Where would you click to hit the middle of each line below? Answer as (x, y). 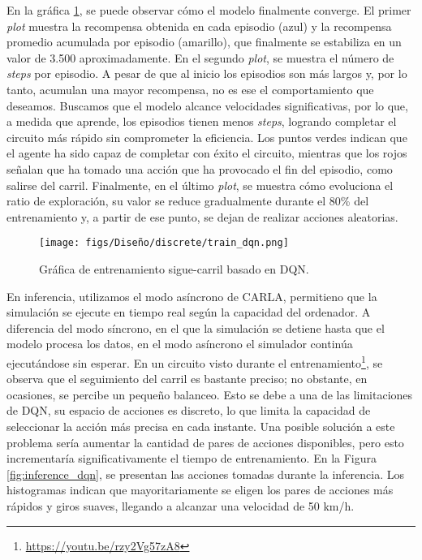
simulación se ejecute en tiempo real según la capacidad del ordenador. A (189, 312)
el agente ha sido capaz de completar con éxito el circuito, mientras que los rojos (207, 153)
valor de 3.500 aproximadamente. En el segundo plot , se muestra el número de (200, 57)
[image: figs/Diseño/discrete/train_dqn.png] (164, 243)
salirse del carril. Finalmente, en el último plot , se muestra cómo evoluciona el (200, 185)
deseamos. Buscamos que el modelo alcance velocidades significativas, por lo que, (207, 105)
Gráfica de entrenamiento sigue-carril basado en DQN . (174, 268)
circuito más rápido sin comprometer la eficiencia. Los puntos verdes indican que (207, 137)
